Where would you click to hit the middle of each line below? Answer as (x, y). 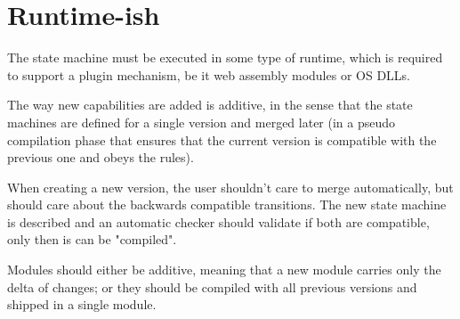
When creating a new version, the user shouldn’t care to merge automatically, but (230, 187)
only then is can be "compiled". (92, 239)
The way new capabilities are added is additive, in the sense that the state (210, 105)
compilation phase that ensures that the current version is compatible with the (222, 139)
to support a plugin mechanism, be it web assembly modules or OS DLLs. (209, 74)
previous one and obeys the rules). (101, 157)
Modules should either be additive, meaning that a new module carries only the (224, 270)
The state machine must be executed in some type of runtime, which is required (225, 57)
